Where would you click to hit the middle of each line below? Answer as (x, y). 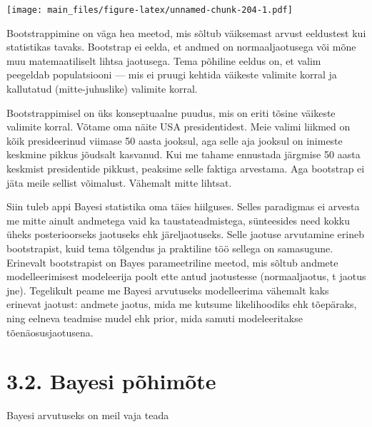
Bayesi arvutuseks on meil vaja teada (88, 415)
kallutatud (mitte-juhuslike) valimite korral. (102, 89)
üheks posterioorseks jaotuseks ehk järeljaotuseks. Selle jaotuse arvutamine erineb (186, 234)
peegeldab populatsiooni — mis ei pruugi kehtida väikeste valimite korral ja (172, 74)
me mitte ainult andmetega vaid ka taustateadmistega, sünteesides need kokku (179, 220)
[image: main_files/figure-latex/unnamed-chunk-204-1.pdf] (150, 10)
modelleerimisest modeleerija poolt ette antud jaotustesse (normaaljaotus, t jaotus (186, 276)
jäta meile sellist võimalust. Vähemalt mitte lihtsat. (119, 182)
